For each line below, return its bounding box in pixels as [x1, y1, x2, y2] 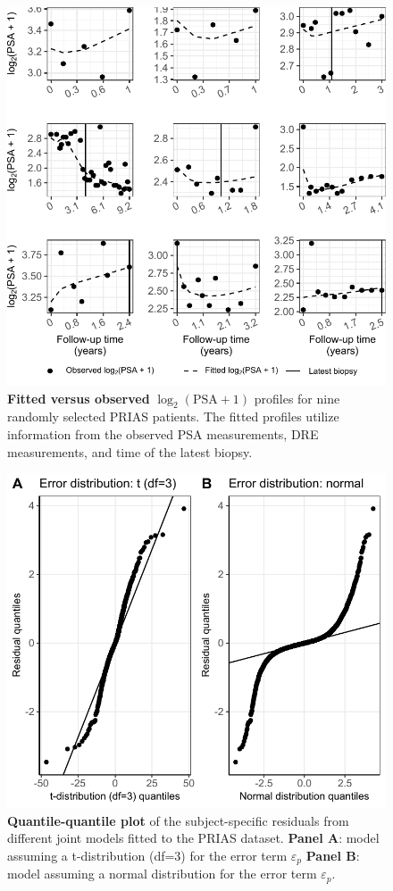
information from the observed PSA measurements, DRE [7, 424, 319, 443]
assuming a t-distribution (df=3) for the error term [7, 845, 288, 864]
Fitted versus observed [7, 388, 150, 407]
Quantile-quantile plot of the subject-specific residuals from [7, 811, 349, 829]
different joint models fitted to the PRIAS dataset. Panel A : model [7, 829, 380, 847]
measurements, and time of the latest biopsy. [7, 442, 253, 461]
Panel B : [305, 845, 360, 864]
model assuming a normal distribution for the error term [7, 864, 317, 883]
